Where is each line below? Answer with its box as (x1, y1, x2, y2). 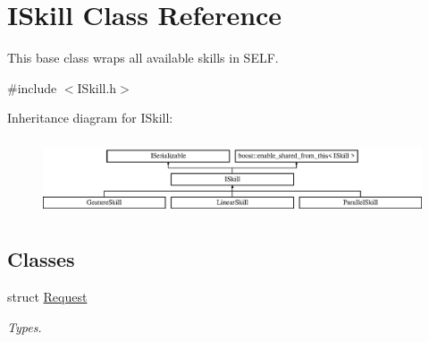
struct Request (7, 287, 88, 306)
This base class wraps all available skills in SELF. (7, 48, 279, 67)
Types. (7, 317, 42, 336)
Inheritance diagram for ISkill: (7, 108, 173, 127)
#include (7, 78, 57, 97)
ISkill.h (77, 78, 117, 97)
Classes (7, 245, 75, 273)
